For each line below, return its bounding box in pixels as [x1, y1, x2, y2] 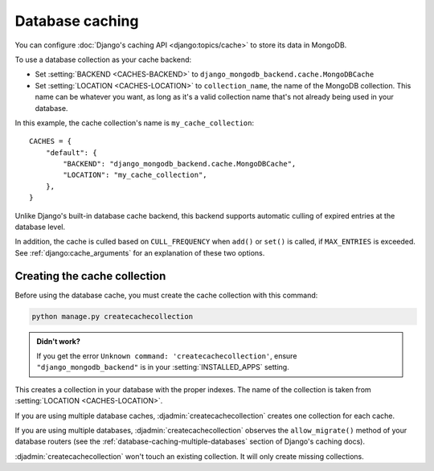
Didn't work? [36, 336, 80, 346]
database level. [14, 222, 66, 232]
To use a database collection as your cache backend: [14, 55, 192, 64]
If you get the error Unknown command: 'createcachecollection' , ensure [36, 351, 297, 361]
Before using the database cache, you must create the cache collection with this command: [14, 290, 318, 300]
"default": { [45, 148, 97, 157]
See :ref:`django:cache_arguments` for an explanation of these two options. [14, 248, 265, 257]
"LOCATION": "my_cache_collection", [63, 170, 208, 180]
